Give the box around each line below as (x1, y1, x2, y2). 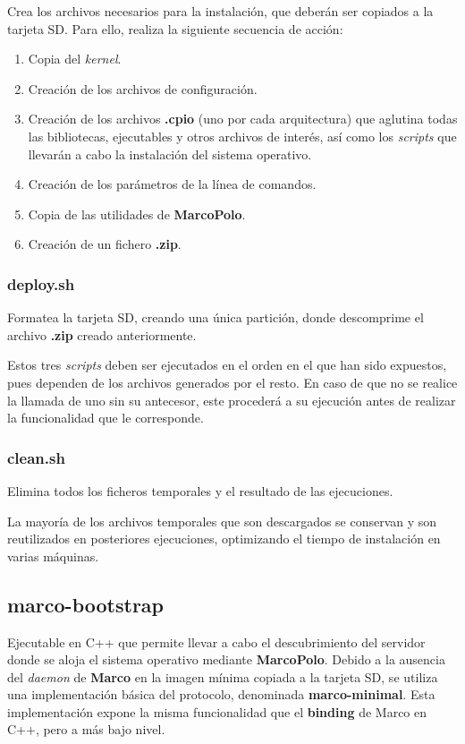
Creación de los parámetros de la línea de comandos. (28, 175, 317, 193)
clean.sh (7, 446, 65, 468)
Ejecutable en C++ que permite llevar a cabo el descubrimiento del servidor (7, 632, 426, 651)
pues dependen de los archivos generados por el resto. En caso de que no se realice (7, 372, 458, 391)
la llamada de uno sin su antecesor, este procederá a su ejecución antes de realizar (7, 390, 456, 409)
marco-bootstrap (7, 590, 164, 618)
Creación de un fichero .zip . (28, 235, 182, 253)
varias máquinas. (7, 546, 99, 565)
